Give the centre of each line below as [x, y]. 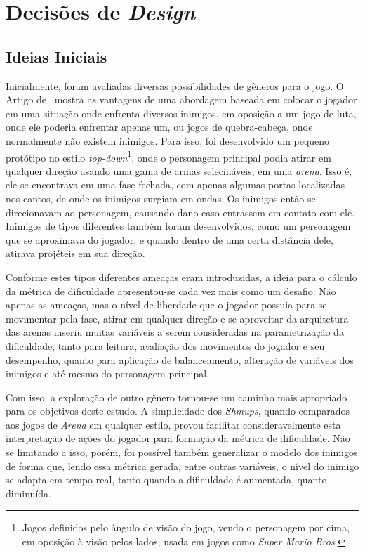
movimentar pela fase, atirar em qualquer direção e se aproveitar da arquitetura [177, 318]
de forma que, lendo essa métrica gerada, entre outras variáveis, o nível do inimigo [182, 466]
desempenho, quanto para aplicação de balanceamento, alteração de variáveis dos [180, 359]
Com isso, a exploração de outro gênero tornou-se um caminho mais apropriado [177, 397]
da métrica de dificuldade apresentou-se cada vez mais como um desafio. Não [171, 291]
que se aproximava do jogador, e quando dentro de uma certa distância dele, [170, 239]
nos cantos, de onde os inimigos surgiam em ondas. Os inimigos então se [161, 198]
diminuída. [28, 493]
